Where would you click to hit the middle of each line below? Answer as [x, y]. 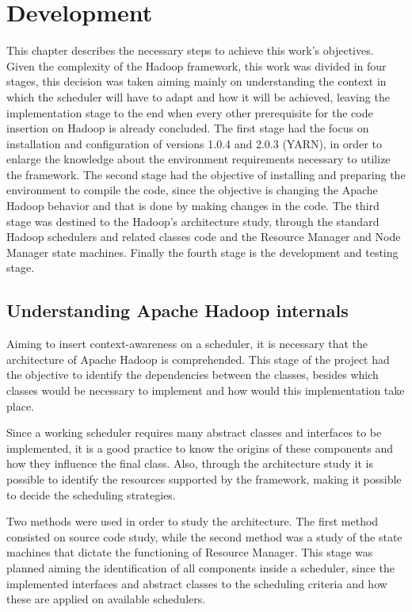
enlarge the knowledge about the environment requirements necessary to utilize [198, 159]
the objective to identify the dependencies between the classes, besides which [193, 375]
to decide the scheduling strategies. [91, 494]
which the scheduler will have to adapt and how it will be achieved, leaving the [198, 96]
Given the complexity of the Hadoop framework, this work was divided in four [196, 65]
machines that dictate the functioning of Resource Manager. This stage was [190, 552]
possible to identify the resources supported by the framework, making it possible [204, 478]
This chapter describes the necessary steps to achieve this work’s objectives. [190, 50]
